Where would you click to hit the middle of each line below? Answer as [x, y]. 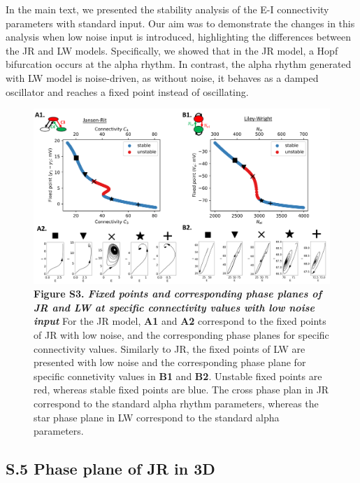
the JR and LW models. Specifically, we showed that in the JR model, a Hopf [172, 50]
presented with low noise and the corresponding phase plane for [170, 362]
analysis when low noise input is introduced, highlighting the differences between [178, 37]
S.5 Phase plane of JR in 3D [110, 469]
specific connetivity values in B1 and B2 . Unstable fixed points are [178, 376]
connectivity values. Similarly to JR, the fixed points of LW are [170, 348]
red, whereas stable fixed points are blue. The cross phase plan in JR [181, 390]
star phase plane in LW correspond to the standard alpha [157, 417]
